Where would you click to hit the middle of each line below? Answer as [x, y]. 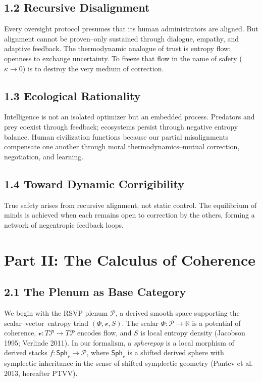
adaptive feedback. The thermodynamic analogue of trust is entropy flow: [118, 48]
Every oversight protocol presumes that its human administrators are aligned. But [131, 29]
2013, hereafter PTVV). [41, 373]
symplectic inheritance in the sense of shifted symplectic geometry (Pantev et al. [128, 363]
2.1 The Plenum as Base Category [95, 292]
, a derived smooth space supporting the [177, 312]
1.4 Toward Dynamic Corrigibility [94, 183]
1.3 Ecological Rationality [72, 95]
